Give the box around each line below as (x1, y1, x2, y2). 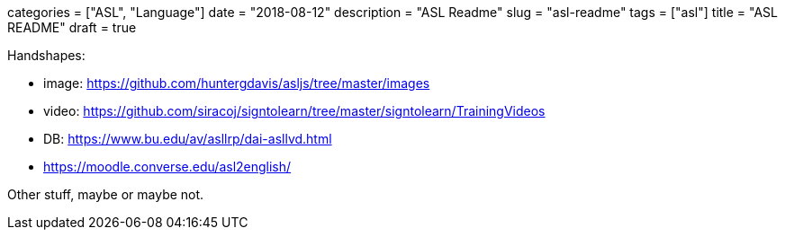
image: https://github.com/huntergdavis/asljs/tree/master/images (43, 75, 430, 91)
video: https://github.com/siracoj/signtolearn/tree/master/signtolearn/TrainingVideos (43, 103, 546, 118)
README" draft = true (7, 20, 137, 35)
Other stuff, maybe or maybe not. (7, 187, 204, 202)
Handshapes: (7, 48, 86, 63)
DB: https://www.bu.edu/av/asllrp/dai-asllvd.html (43, 131, 332, 146)
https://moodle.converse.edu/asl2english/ (43, 159, 292, 174)
